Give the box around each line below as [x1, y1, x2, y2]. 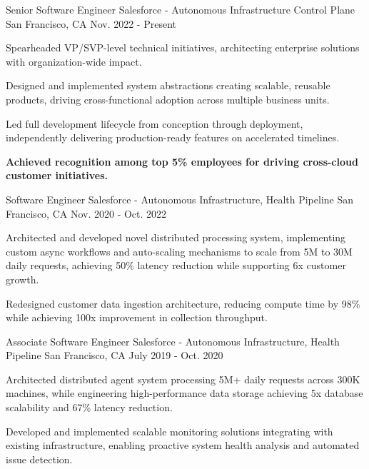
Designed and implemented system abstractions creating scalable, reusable [6, 78, 330, 93]
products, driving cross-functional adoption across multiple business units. [6, 91, 330, 106]
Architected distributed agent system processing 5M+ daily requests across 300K [6, 371, 360, 386]
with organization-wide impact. [6, 54, 142, 69]
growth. [6, 271, 39, 286]
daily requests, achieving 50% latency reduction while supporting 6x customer [6, 258, 346, 273]
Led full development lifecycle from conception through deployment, [6, 116, 303, 131]
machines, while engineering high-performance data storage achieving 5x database [6, 385, 363, 400]
